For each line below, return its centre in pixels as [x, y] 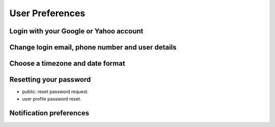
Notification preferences [49, 113]
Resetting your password [50, 80]
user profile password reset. [52, 99]
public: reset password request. [56, 92]
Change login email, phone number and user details [93, 47]
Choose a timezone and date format [67, 63]
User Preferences [47, 13]
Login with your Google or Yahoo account [76, 31]
